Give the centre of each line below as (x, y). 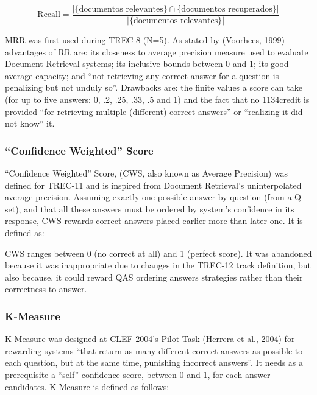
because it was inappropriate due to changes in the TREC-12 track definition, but (158, 265)
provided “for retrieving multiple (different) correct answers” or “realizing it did (154, 111)
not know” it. (30, 123)
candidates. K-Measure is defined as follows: (87, 386)
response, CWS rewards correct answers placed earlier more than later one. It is (154, 221)
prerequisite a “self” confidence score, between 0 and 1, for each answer (138, 374)
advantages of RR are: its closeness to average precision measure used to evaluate (157, 51)
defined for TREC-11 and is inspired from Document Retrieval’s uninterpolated (153, 185)
